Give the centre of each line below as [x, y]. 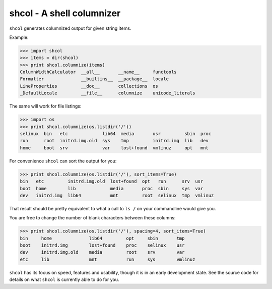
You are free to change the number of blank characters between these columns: [92, 218]
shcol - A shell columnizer [65, 13]
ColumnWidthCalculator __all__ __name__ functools [98, 72]
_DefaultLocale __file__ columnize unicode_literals [108, 93]
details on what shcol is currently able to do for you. [64, 279]
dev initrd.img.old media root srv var [102, 252]
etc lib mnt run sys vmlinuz [108, 259]
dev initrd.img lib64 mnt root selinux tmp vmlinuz [117, 195]
